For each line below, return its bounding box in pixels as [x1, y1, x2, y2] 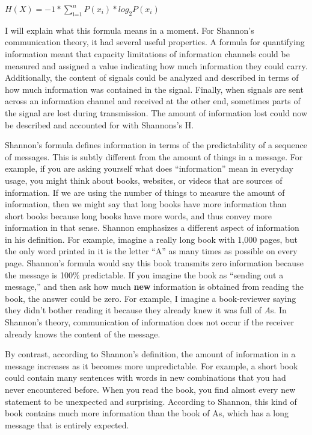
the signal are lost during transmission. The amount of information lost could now [5, 106, 308, 119]
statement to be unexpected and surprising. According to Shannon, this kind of [5, 395, 297, 407]
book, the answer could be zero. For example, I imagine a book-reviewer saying [5, 292, 296, 304]
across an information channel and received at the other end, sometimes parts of [5, 95, 301, 107]
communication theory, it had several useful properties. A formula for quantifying [5, 36, 305, 48]
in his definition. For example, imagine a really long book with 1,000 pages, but [5, 233, 298, 245]
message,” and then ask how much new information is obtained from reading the [5, 280, 304, 293]
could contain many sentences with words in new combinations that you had [5, 371, 286, 384]
